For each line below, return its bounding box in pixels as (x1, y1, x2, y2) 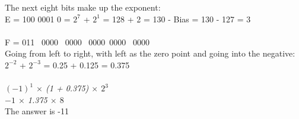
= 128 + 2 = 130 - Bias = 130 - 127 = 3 (103, 12, 251, 25)
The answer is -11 (5, 105, 69, 117)
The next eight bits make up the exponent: (5, 1, 161, 13)
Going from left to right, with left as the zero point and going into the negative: (5, 47, 295, 59)
